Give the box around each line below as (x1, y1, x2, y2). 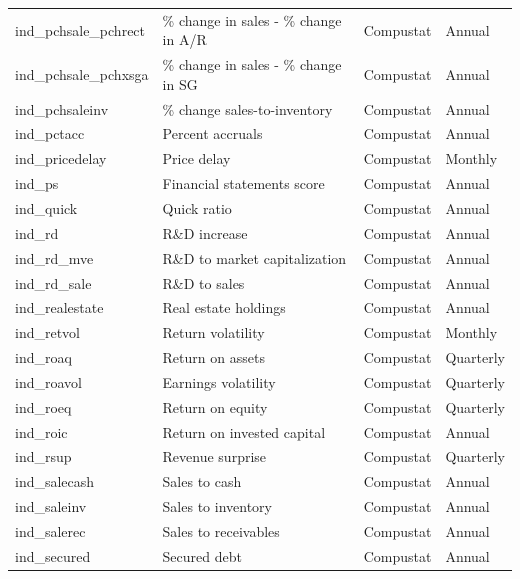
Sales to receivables (162, 520, 280, 541)
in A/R (162, 29, 207, 50)
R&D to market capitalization (162, 247, 347, 268)
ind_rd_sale (15, 272, 92, 293)
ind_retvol (15, 322, 81, 343)
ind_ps (15, 173, 59, 194)
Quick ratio (162, 198, 232, 218)
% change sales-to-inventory (162, 98, 333, 119)
